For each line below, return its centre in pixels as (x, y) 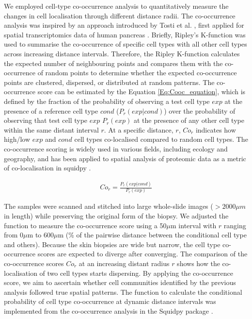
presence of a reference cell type (51, 110)
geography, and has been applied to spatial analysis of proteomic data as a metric (125, 158)
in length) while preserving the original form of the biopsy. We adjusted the (116, 215)
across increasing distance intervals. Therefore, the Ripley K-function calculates (122, 53)
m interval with (194, 225)
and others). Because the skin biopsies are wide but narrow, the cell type (112, 244)
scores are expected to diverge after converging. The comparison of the (142, 254)
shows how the (198, 263)
